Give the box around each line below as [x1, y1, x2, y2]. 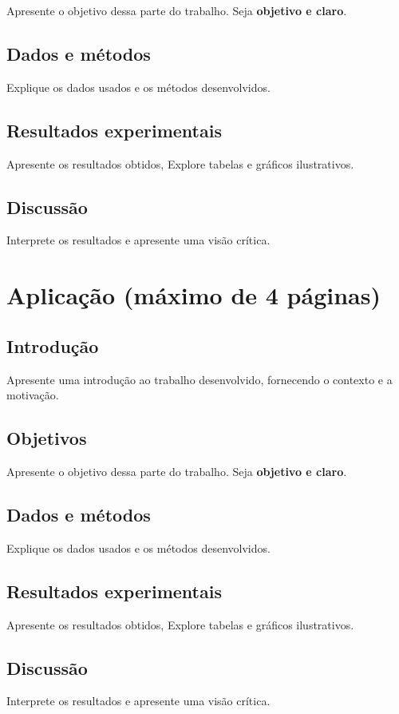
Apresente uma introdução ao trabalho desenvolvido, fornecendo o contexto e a [6, 371, 393, 387]
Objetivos [6, 426, 87, 450]
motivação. [6, 387, 59, 403]
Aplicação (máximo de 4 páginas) [6, 279, 381, 311]
